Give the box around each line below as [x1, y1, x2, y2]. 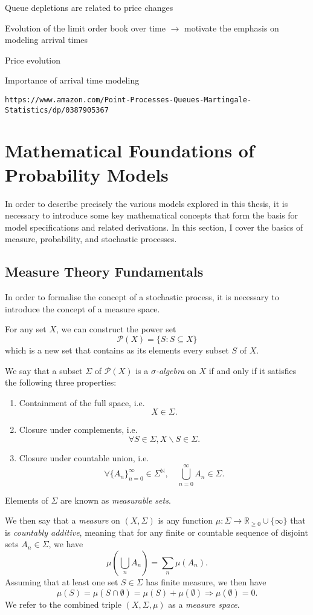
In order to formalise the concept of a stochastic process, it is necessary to [5, 291, 279, 303]
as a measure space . [168, 597, 240, 610]
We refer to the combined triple [5, 597, 122, 610]
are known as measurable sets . [60, 493, 171, 506]
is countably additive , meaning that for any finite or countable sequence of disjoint [5, 525, 308, 538]
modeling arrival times [5, 33, 88, 46]
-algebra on [155, 364, 196, 377]
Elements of [5, 493, 48, 506]
